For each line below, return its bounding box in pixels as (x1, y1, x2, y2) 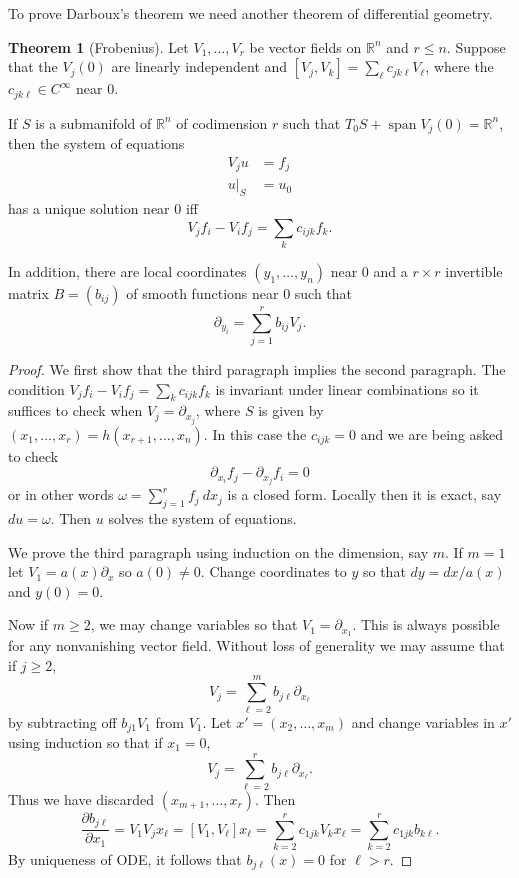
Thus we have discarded (8, 788, 155, 809)
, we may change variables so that (90, 614, 298, 635)
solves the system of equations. (108, 508, 297, 529)
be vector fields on (249, 36, 362, 57)
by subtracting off (8, 711, 117, 732)
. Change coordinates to (200, 561, 347, 582)
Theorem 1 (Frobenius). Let (8, 36, 189, 57)
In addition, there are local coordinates (8, 260, 247, 281)
